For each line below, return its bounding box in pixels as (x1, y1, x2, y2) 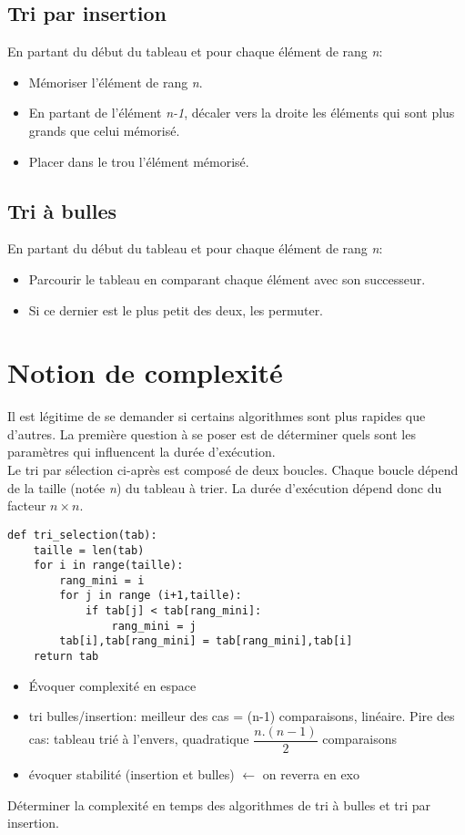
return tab (33, 650, 99, 664)
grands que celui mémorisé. (28, 120, 180, 139)
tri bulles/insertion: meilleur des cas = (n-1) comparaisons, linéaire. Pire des (28, 706, 455, 726)
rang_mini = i (59, 573, 145, 587)
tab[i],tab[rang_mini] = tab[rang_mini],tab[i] (59, 634, 353, 648)
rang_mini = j (111, 619, 197, 633)
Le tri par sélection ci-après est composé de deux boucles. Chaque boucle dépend (7, 460, 459, 479)
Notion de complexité (7, 354, 283, 391)
